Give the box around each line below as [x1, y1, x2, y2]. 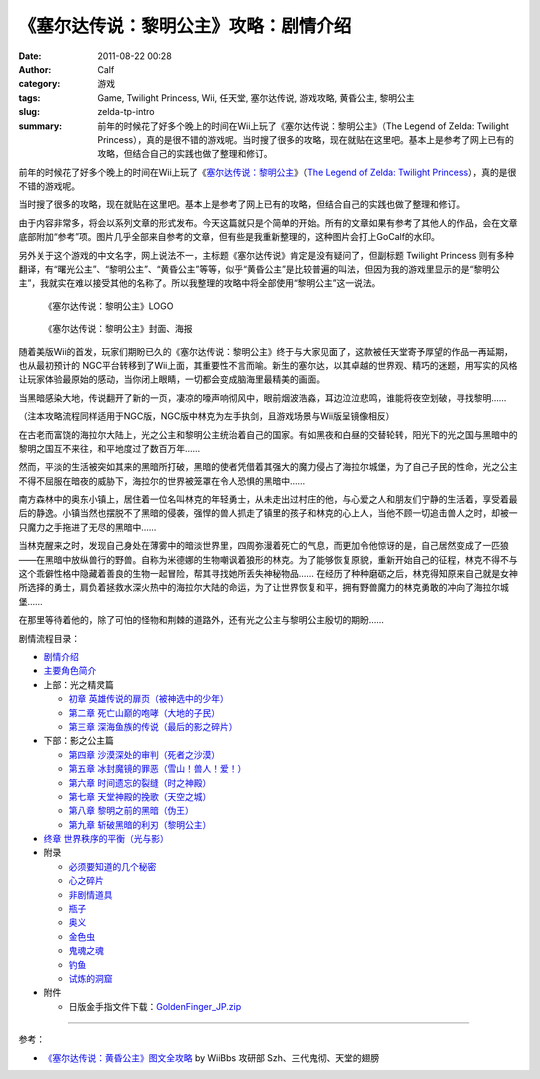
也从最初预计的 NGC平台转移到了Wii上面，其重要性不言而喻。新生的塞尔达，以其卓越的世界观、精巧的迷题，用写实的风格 [18, 359, 518, 371]
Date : [18, 50, 42, 62]
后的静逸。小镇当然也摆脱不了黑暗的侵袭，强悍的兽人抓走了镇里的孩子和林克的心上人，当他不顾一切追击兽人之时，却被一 [18, 507, 518, 519]
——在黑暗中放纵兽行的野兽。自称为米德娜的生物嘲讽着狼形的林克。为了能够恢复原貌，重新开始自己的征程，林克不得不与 [18, 553, 518, 565]
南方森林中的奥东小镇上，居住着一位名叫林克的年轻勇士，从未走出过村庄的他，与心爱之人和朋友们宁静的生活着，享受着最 [18, 493, 518, 505]
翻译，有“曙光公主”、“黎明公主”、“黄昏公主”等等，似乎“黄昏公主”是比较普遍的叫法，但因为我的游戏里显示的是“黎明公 [18, 263, 500, 275]
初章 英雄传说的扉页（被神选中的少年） [68, 693, 229, 705]
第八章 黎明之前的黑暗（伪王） [68, 805, 194, 817]
